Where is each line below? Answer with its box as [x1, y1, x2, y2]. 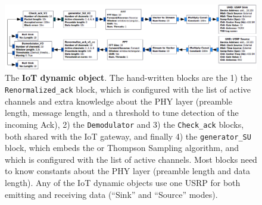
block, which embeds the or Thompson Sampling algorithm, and [5, 141, 239, 154]
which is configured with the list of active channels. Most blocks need [5, 153, 257, 165]
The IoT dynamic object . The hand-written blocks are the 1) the [5, 71, 252, 84]
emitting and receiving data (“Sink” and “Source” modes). [5, 188, 218, 200]
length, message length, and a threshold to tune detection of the [5, 106, 239, 119]
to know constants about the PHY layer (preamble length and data [5, 165, 250, 177]
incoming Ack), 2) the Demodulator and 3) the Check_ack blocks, [5, 118, 244, 130]
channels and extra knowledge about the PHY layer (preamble [5, 94, 232, 107]
